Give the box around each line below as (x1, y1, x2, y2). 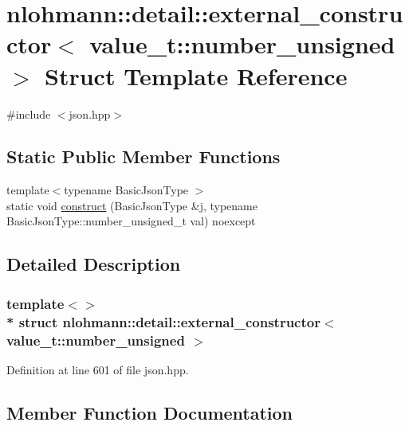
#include (6, 105, 51, 122)
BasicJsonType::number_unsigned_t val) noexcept (6, 213, 256, 229)
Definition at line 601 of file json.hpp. (6, 361, 189, 377)
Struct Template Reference (45, 59, 348, 92)
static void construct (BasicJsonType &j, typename (6, 197, 258, 213)
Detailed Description (6, 252, 181, 276)
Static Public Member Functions (6, 144, 281, 169)
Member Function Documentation (6, 400, 293, 424)
